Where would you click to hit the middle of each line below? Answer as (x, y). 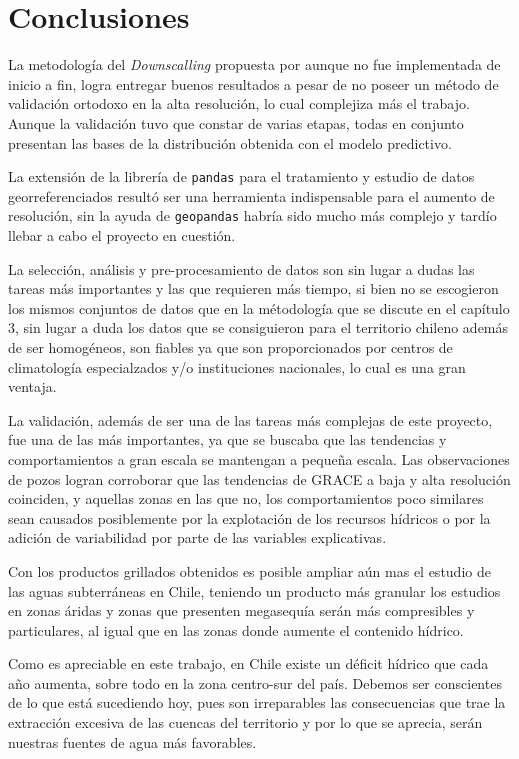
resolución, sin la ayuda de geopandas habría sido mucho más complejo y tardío (252, 215)
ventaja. (32, 386)
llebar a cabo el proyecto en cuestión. (122, 235)
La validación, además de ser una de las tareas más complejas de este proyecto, (250, 419)
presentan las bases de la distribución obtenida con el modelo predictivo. (230, 142)
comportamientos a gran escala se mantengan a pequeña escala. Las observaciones (259, 458)
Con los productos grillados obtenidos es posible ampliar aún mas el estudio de (249, 570)
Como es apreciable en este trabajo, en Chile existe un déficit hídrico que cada (248, 663)
